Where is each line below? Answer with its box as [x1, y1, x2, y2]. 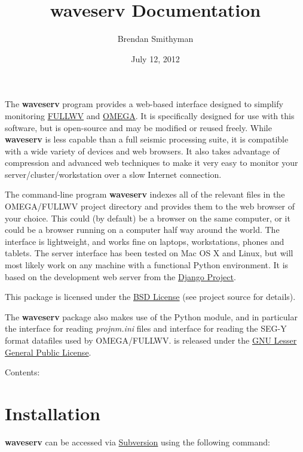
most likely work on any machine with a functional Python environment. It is [5, 259, 289, 271]
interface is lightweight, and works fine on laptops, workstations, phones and [5, 235, 284, 247]
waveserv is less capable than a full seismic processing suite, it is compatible [5, 133, 289, 145]
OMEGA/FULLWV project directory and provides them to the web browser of [5, 200, 295, 213]
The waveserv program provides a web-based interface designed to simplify [5, 98, 283, 110]
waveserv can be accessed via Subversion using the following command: [5, 435, 270, 448]
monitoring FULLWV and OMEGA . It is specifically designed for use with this [5, 109, 295, 122]
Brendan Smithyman [117, 32, 194, 45]
